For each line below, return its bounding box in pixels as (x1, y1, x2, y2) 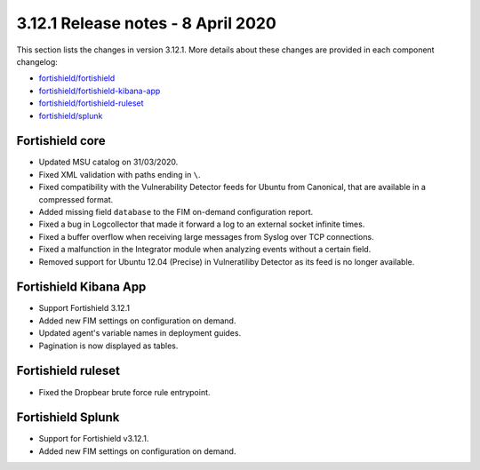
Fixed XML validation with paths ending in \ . (38, 169, 201, 179)
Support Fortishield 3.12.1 (38, 303, 131, 314)
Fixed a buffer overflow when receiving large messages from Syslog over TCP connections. (38, 231, 374, 242)
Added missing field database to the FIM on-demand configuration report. (38, 206, 314, 217)
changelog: (16, 56, 58, 67)
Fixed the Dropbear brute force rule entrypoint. (38, 386, 211, 397)
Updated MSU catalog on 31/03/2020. (38, 156, 179, 168)
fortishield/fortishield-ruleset (38, 98, 144, 108)
